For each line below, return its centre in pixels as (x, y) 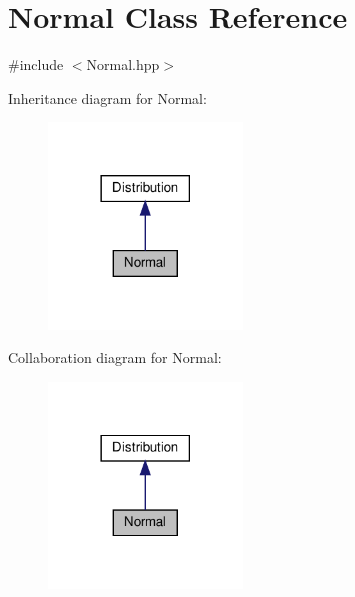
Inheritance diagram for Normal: (107, 97)
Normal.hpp (123, 64)
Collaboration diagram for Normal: (115, 357)
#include (36, 64)
